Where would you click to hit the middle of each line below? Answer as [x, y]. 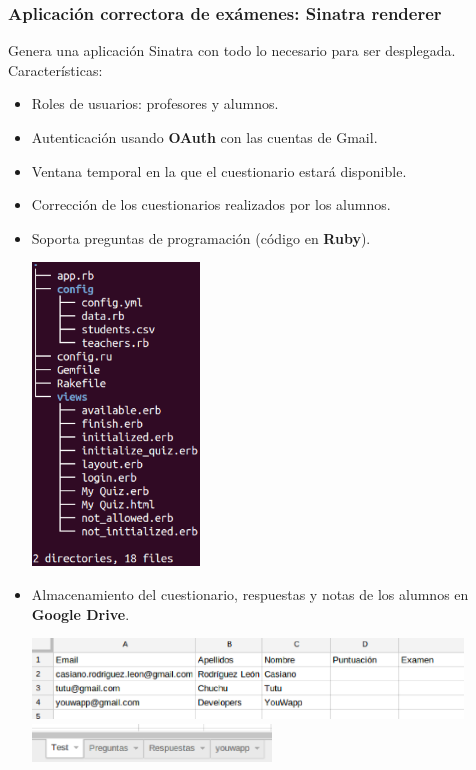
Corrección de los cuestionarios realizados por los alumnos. [211, 204]
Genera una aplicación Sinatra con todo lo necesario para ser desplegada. [232, 50]
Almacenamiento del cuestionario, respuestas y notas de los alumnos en [250, 594]
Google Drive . [80, 613]
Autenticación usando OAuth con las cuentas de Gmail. [204, 137]
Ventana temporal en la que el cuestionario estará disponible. [219, 170]
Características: [55, 69]
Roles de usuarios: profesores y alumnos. [155, 103]
